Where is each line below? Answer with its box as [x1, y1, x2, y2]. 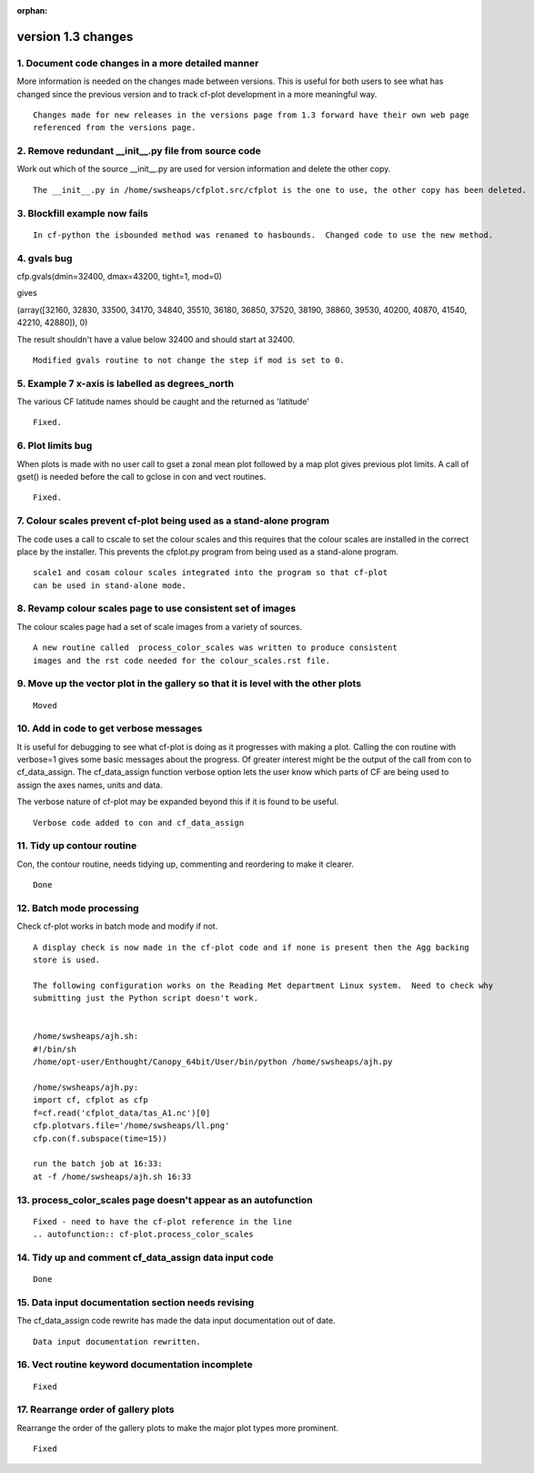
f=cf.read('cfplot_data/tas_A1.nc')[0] [33, 1107, 211, 1118]
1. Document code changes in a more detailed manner [16, 56, 259, 69]
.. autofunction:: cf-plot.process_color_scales [33, 1229, 254, 1240]
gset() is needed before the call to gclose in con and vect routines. [16, 471, 267, 482]
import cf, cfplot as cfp [33, 1095, 149, 1105]
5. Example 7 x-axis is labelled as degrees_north [16, 377, 235, 390]
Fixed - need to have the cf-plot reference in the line [33, 1216, 293, 1226]
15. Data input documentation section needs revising [16, 1295, 255, 1308]
